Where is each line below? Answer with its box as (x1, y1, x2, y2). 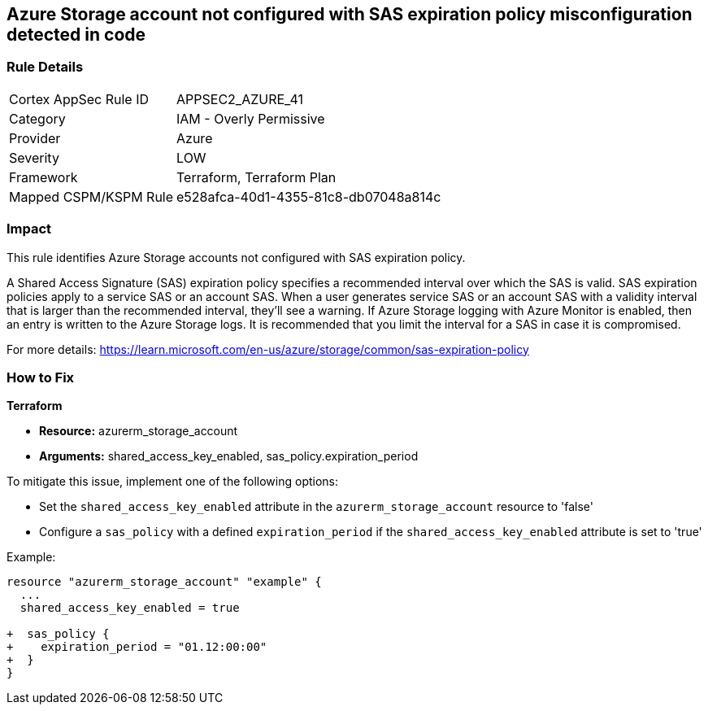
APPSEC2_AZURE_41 (176, 90, 303, 107)
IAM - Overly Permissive (176, 110, 325, 127)
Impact (7, 220, 52, 238)
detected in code (7, 24, 146, 45)
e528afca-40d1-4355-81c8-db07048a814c (176, 188, 441, 205)
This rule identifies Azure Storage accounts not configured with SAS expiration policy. (7, 250, 466, 264)
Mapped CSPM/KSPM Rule (9, 188, 174, 205)
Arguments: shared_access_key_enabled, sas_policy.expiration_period (39, 449, 419, 464)
